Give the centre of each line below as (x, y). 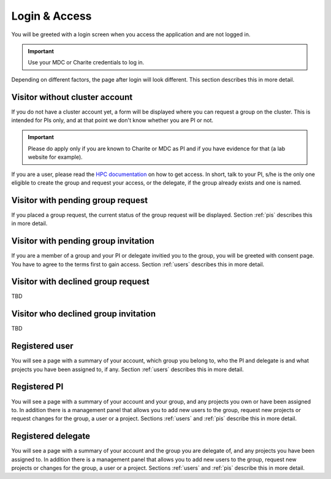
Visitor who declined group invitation (84, 314)
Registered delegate (51, 436)
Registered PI (37, 387)
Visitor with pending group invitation (83, 241)
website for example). (55, 157)
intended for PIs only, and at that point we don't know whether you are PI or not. (112, 120)
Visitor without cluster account (72, 97)
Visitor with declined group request (80, 282)
